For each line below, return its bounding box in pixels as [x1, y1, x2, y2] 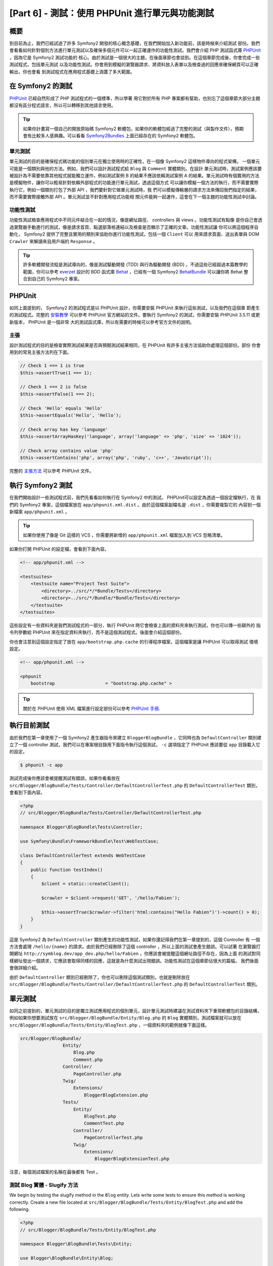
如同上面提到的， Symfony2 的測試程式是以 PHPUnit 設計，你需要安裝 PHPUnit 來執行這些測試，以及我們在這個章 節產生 [9, 304, 260, 311]
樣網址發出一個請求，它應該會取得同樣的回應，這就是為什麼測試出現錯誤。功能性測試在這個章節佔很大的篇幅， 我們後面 [9, 958, 259, 964]
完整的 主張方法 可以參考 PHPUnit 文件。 [9, 468, 94, 474]
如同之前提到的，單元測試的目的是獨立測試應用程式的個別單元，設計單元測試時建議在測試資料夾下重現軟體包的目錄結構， [9, 1008, 262, 1014]
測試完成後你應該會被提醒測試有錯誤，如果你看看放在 [9, 775, 120, 781]
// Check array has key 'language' [20, 426, 108, 432]
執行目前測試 [9, 721, 50, 730]
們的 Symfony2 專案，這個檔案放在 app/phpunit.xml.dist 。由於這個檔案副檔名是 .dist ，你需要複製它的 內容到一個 [9, 501, 261, 507]
